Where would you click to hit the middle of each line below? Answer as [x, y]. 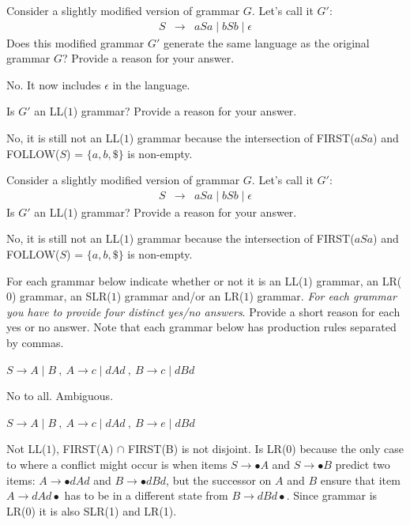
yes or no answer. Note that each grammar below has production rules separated [201, 327]
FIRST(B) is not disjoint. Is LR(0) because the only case [266, 449]
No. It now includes [54, 84]
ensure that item [360, 480]
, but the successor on [219, 480]
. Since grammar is [332, 495]
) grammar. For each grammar [323, 296]
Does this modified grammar [75, 42]
